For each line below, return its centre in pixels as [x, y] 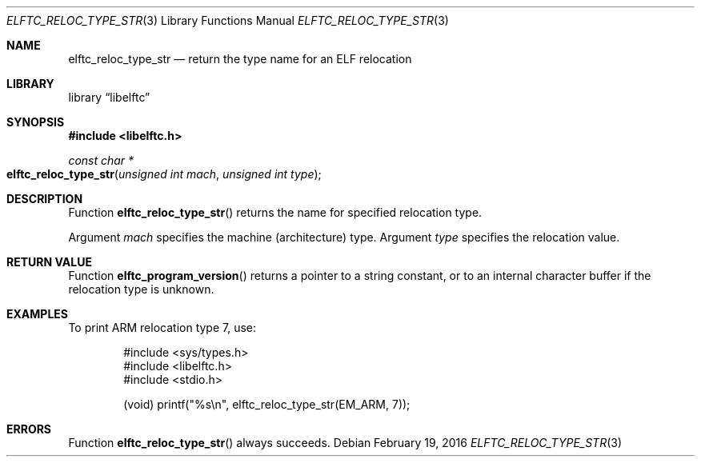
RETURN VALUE [49, 262]
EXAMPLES [37, 314]
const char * [101, 160]
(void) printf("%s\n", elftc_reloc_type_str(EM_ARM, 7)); [267, 404]
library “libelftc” [109, 97]
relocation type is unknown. [141, 289]
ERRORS [29, 429]
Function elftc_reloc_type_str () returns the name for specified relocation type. [275, 212]
